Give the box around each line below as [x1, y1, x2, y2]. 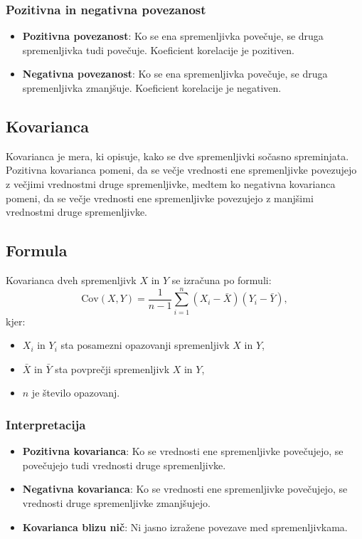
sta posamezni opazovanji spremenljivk [60, 337, 230, 352]
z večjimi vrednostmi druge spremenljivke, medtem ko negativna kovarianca [6, 176, 336, 191]
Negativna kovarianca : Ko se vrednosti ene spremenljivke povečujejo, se [22, 481, 348, 496]
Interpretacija [6, 415, 86, 433]
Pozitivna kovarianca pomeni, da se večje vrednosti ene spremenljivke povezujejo [6, 162, 357, 177]
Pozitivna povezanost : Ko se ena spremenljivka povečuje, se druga [22, 28, 324, 43]
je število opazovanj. [31, 385, 120, 400]
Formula [6, 239, 68, 261]
